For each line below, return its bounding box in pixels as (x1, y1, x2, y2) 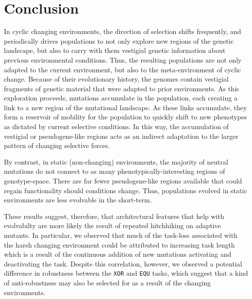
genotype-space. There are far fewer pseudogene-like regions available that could (4, 176, 242, 186)
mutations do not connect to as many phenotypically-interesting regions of (4, 166, 225, 176)
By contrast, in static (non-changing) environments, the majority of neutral (4, 156, 228, 166)
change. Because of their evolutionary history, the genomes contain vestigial (4, 74, 229, 84)
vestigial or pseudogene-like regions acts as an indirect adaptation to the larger (4, 131, 238, 141)
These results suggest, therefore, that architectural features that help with (4, 211, 224, 221)
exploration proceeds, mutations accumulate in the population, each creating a (4, 93, 237, 103)
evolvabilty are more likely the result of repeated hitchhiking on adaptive (4, 220, 221, 231)
